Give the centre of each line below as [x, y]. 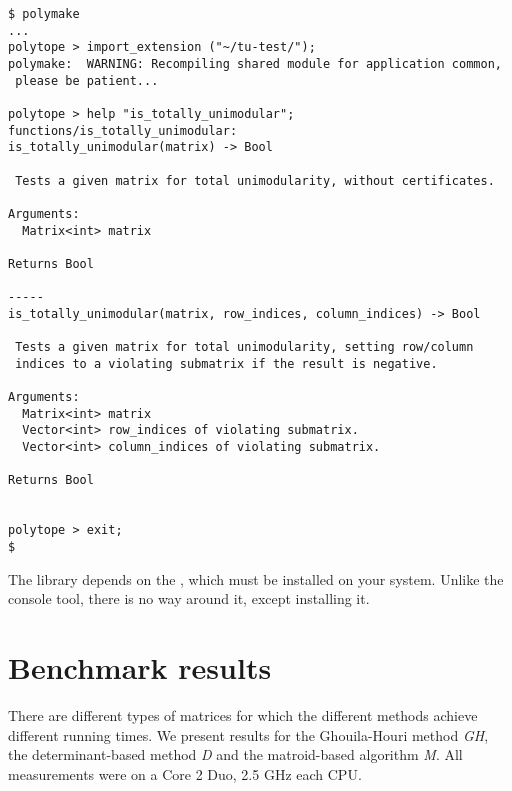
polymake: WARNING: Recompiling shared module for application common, [255, 63]
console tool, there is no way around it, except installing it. [189, 598]
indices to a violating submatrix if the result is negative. [226, 363]
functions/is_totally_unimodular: [123, 130]
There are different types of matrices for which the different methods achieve [243, 714]
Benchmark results [140, 667]
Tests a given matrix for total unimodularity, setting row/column [244, 347]
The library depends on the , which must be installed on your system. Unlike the [256, 578]
